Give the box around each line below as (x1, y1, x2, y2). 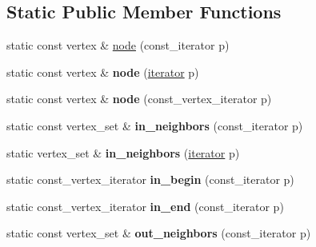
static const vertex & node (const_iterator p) (6, 37, 230, 54)
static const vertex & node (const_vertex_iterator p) (6, 90, 272, 107)
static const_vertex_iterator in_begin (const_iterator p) (6, 171, 294, 188)
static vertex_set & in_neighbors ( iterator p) (6, 144, 240, 161)
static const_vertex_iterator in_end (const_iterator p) (6, 197, 284, 214)
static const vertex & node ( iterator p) (6, 63, 199, 80)
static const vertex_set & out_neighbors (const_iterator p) (6, 225, 311, 241)
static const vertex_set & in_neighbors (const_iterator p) (6, 117, 303, 133)
